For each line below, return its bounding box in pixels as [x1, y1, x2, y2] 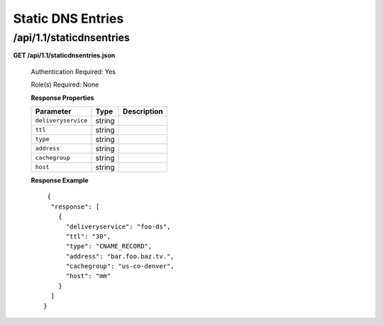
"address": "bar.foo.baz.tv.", [65, 252, 175, 260]
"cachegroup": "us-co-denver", [65, 263, 175, 270]
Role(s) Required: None [30, 80, 99, 89]
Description [123, 106, 163, 116]
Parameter [35, 106, 72, 116]
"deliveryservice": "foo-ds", [65, 222, 171, 231]
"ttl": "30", [65, 232, 111, 241]
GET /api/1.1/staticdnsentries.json [13, 51, 116, 60]
